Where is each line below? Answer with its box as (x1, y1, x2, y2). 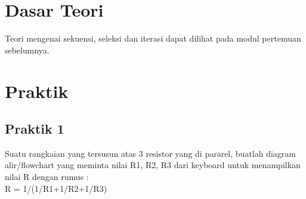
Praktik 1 (5, 119, 64, 138)
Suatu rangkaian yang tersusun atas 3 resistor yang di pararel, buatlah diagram (5, 147, 296, 159)
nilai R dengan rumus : (5, 170, 89, 183)
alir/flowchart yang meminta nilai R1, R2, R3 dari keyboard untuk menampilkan (5, 159, 301, 171)
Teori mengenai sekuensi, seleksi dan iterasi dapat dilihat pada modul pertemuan (5, 32, 301, 45)
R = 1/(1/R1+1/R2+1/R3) (5, 182, 107, 194)
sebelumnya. (5, 43, 50, 56)
